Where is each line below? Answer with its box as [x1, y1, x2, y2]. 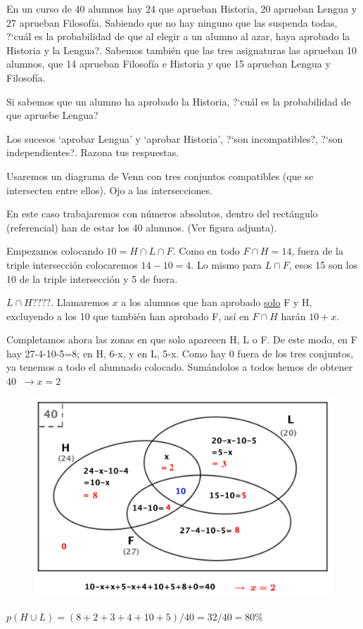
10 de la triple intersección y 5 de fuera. [6, 271, 178, 286]
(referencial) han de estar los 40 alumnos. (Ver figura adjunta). [6, 220, 277, 234]
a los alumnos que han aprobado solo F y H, [121, 295, 312, 310]
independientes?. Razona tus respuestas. [6, 145, 179, 160]
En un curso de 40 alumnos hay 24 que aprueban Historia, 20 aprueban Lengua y [6, 1, 357, 15]
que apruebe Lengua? [6, 108, 98, 122]
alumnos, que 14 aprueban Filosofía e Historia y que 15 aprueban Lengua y [6, 56, 331, 71]
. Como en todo [172, 243, 240, 258]
